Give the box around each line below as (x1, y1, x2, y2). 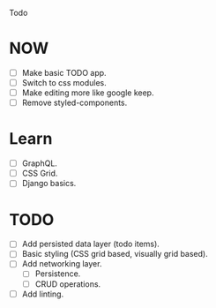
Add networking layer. (21, 259, 102, 269)
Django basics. (21, 178, 77, 189)
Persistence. (34, 268, 81, 279)
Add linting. (21, 289, 64, 299)
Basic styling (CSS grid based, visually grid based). (21, 249, 209, 259)
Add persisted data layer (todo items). (21, 238, 160, 250)
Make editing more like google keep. (21, 87, 154, 98)
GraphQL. (21, 158, 57, 169)
